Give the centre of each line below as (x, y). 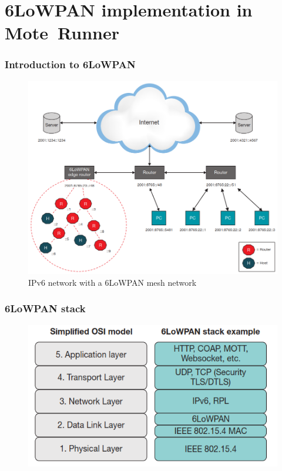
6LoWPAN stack (45, 308)
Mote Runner (62, 33)
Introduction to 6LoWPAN (70, 64)
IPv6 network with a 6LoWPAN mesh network (113, 282)
